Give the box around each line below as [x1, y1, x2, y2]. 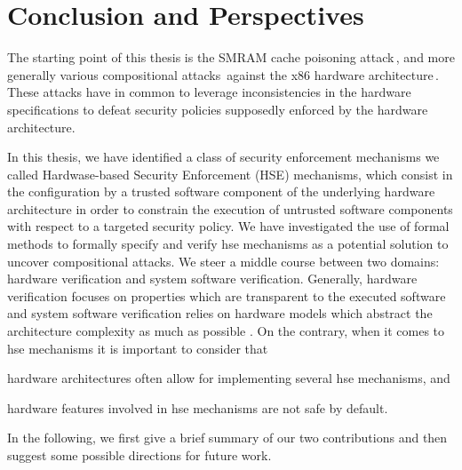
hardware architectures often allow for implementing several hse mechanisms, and [7, 369, 450, 387]
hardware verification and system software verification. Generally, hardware [7, 269, 418, 288]
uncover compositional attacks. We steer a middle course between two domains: [7, 251, 440, 270]
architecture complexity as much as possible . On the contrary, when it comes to [7, 322, 445, 340]
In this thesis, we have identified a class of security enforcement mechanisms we [7, 147, 440, 166]
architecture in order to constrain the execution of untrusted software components [7, 199, 453, 218]
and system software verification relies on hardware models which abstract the [7, 304, 433, 323]
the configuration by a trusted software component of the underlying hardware [7, 182, 435, 201]
